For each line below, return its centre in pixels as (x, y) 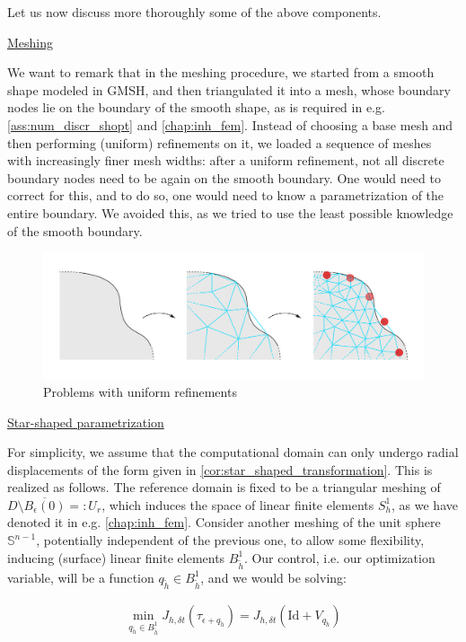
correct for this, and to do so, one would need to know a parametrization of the (226, 195)
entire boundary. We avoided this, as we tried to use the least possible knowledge (230, 212)
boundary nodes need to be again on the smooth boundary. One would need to (224, 177)
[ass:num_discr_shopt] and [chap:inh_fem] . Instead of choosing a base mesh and (230, 124)
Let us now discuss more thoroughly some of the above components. (194, 12)
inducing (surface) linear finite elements (116, 557)
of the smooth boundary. (75, 230)
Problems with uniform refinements (140, 391)
